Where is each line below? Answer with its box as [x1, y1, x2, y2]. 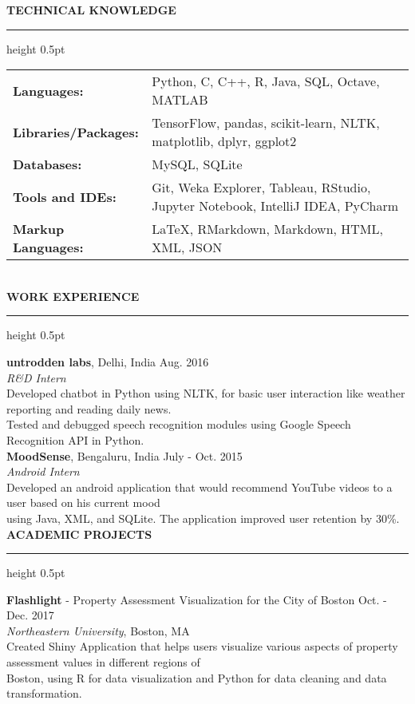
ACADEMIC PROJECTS [6, 525, 152, 542]
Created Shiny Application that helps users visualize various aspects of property [6, 638, 398, 655]
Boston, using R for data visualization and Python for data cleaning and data [6, 669, 387, 686]
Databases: [13, 155, 82, 174]
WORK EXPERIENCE [6, 287, 140, 304]
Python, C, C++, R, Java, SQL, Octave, [152, 72, 380, 91]
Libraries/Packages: [13, 122, 139, 141]
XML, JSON [152, 238, 223, 257]
